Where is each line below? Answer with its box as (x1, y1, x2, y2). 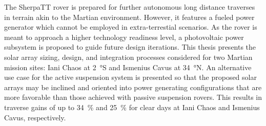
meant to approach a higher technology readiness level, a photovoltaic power (4, 31, 244, 42)
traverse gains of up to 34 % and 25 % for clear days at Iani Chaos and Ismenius (4, 101, 260, 112)
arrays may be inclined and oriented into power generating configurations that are (4, 81, 262, 92)
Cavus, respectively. (4, 112, 66, 122)
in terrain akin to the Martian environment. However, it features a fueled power (4, 11, 255, 22)
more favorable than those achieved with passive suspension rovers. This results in (4, 92, 262, 102)
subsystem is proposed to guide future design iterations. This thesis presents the (4, 41, 256, 52)
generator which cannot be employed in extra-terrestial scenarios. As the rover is (4, 22, 257, 32)
